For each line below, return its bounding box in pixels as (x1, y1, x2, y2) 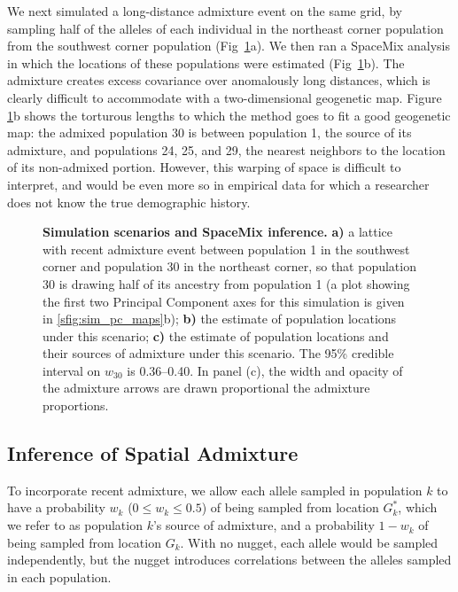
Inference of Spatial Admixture (7, 440, 299, 467)
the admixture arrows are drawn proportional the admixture (43, 378, 370, 397)
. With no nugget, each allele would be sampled (180, 533, 439, 551)
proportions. (43, 396, 109, 415)
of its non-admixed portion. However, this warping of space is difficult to (7, 158, 401, 176)
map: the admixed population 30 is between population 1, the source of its (7, 123, 412, 142)
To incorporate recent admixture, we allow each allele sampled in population (7, 480, 423, 499)
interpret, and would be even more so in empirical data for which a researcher (7, 175, 430, 193)
